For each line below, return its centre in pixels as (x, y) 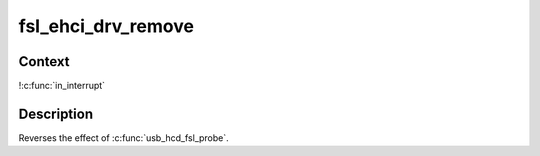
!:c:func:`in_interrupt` (61, 86)
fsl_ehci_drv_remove (106, 26)
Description (56, 113)
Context (44, 61)
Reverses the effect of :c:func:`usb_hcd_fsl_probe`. (123, 137)
